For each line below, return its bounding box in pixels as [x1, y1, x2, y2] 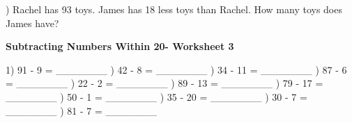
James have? [6, 15, 59, 30]
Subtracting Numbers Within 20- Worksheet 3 [6, 39, 234, 54]
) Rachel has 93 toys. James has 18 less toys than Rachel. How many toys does [6, 2, 342, 16]
